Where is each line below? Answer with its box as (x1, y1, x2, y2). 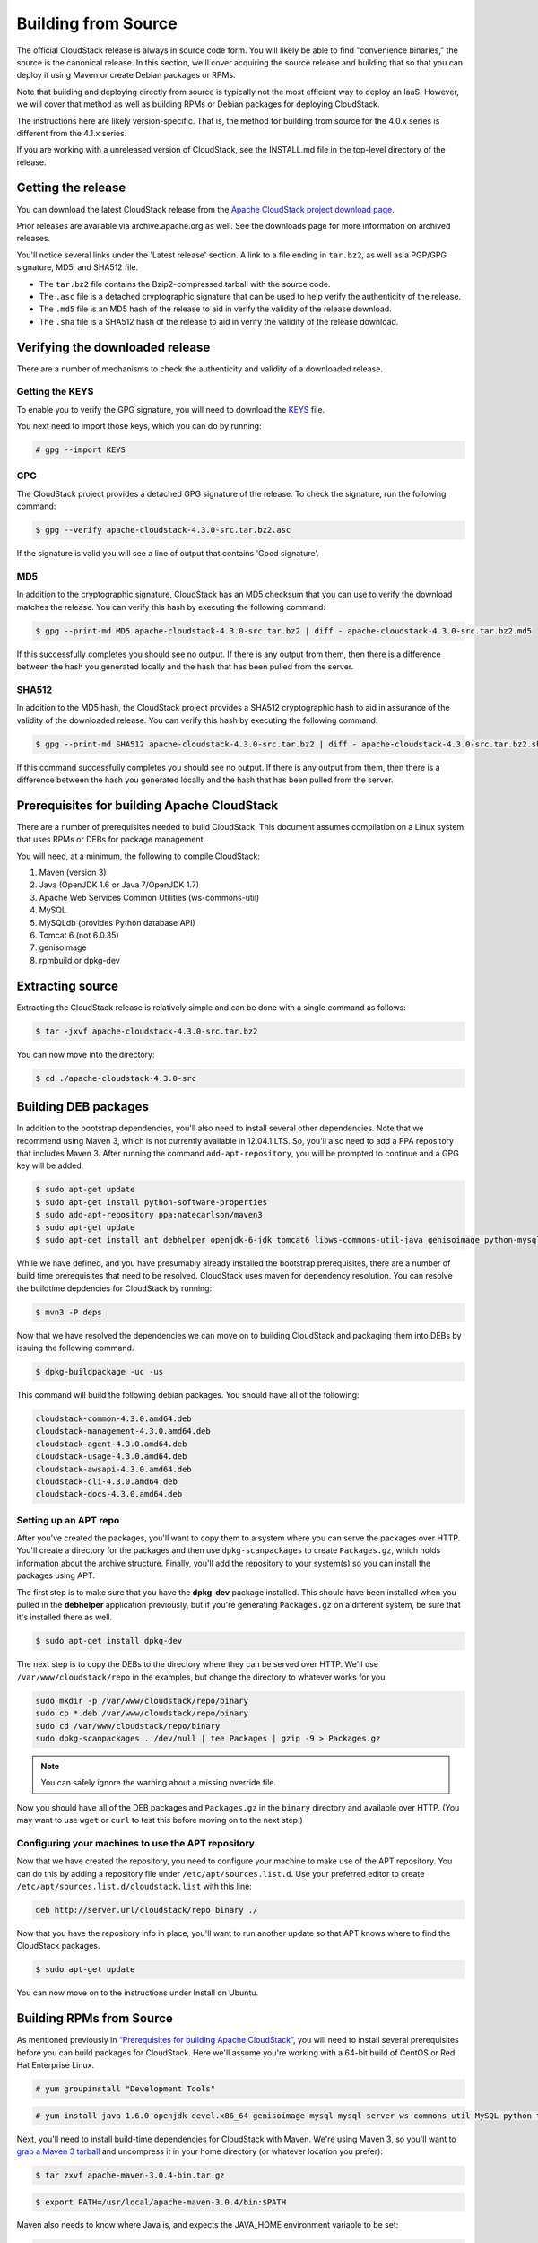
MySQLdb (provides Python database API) (39, 917, 196, 928)
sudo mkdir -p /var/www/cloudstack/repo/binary (35, 1696, 248, 1706)
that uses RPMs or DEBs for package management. (16, 834, 206, 845)
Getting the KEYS (16, 386, 94, 398)
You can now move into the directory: (16, 1049, 155, 1060)
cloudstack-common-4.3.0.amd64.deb (35, 1413, 192, 1424)
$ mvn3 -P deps (35, 1306, 102, 1317)
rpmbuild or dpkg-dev (39, 955, 120, 965)
